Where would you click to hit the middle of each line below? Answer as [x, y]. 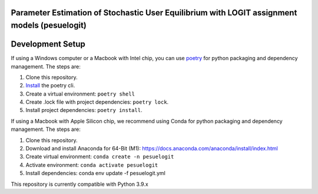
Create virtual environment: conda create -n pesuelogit [100, 157]
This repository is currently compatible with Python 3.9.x [79, 184]
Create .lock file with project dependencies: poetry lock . [97, 102]
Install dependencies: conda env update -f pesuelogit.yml [96, 173]
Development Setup [48, 44]
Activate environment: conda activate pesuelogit [92, 165]
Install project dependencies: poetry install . [84, 110]
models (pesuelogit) [49, 26]
